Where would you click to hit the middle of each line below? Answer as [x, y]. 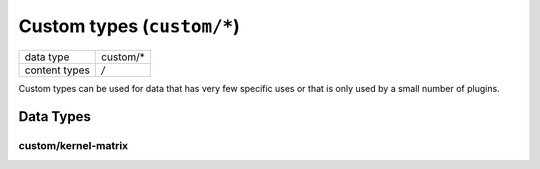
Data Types [55, 116]
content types [57, 70]
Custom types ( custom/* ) [129, 26]
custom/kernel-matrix [73, 146]
